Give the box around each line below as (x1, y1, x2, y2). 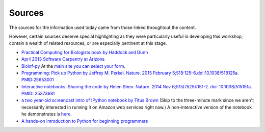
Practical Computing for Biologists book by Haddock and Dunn (21, 49, 148, 55)
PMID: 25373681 (21, 91, 55, 97)
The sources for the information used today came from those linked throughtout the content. (9, 25, 196, 30)
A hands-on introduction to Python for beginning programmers (21, 118, 148, 124)
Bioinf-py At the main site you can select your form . (21, 63, 126, 69)
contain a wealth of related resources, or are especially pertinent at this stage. (9, 40, 167, 46)
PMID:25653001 (21, 77, 54, 83)
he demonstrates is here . (21, 111, 72, 117)
